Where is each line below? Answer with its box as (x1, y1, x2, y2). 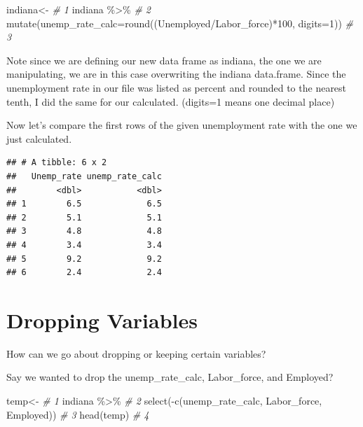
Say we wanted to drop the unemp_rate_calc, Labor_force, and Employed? (6, 370, 334, 384)
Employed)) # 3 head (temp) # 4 (6, 407, 149, 421)
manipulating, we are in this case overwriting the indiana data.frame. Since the (6, 66, 346, 81)
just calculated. (6, 131, 72, 146)
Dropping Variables (6, 305, 198, 334)
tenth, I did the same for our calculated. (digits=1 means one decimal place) (6, 94, 335, 108)
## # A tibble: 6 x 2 (6, 157, 107, 168)
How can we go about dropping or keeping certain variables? (6, 346, 266, 360)
